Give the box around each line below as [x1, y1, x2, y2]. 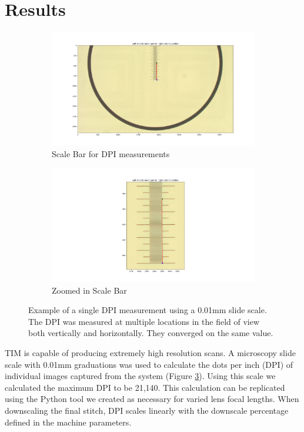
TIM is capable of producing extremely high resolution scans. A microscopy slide [5, 346, 296, 358]
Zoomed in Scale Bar [52, 284, 127, 296]
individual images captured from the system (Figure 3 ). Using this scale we [5, 370, 276, 382]
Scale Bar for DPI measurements [52, 148, 170, 160]
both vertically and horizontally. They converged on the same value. [28, 327, 273, 339]
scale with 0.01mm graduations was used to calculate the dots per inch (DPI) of [5, 358, 293, 370]
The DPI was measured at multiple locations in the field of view [28, 315, 260, 327]
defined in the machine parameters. [5, 416, 132, 428]
